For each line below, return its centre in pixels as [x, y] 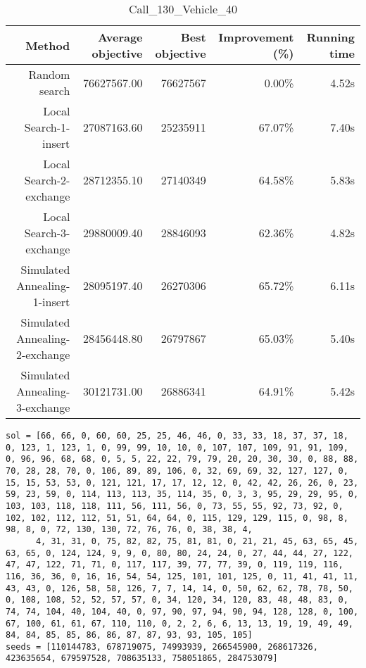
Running [330, 37]
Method [48, 45]
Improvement [256, 37]
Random [49, 74]
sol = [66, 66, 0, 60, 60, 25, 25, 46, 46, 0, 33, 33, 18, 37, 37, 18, [177, 436]
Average [120, 37]
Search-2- [47, 180]
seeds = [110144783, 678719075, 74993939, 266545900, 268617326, [162, 647]
